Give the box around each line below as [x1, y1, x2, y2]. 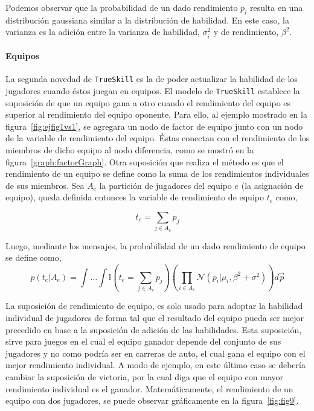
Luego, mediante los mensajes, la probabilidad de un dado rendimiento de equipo [5, 239, 306, 252]
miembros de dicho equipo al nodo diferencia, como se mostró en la [5, 144, 254, 156]
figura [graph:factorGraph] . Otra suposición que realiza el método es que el [5, 155, 284, 168]
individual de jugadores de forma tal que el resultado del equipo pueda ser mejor [5, 311, 304, 324]
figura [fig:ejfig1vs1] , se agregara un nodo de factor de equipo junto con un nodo [5, 119, 303, 132]
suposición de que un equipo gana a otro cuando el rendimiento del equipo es [5, 96, 291, 109]
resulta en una [249, 1, 303, 13]
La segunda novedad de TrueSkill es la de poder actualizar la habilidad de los [5, 72, 298, 85]
